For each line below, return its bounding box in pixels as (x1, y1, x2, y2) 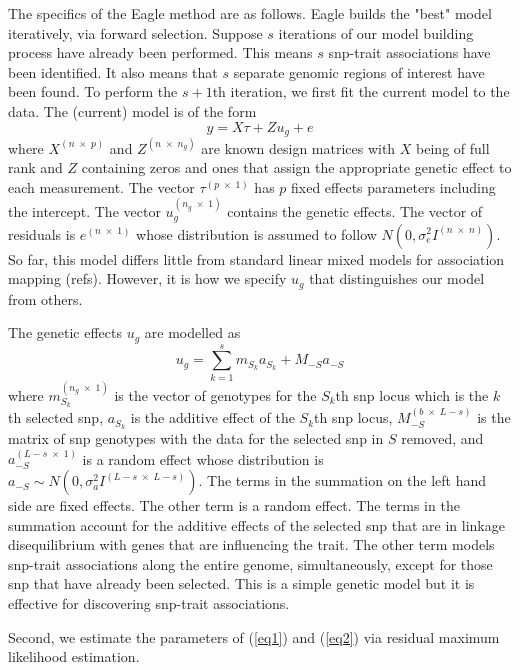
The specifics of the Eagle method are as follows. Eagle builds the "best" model (8, 3, 492, 23)
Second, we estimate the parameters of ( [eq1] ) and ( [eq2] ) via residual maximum (8, 626, 500, 647)
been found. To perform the (8, 81, 178, 102)
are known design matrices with (201, 137, 396, 158)
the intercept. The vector (8, 201, 161, 222)
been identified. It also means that (8, 61, 218, 82)
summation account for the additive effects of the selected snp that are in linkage (8, 514, 505, 535)
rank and (8, 157, 63, 178)
